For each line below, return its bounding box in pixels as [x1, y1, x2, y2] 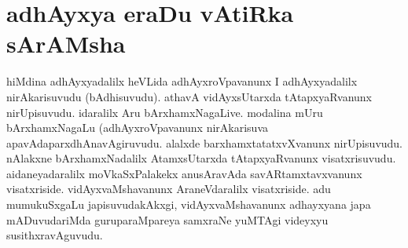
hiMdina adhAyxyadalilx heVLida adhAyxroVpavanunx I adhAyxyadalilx [6, 73, 358, 89]
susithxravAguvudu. [6, 227, 103, 243]
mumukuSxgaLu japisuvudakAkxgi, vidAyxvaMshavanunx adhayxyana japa [6, 196, 371, 213]
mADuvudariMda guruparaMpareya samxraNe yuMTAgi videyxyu [6, 211, 329, 228]
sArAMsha [6, 27, 126, 60]
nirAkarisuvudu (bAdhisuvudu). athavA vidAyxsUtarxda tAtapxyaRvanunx [6, 88, 373, 104]
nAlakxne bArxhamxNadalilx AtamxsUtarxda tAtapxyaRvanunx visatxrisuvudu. [6, 150, 396, 166]
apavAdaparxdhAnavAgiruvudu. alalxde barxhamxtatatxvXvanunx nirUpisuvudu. [6, 134, 403, 151]
